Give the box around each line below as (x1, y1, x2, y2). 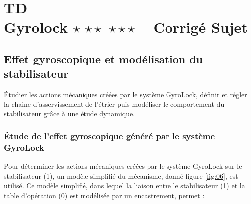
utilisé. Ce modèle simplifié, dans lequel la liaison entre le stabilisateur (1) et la (4, 180, 245, 191)
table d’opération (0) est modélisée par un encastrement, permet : (4, 190, 205, 200)
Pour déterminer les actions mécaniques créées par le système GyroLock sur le (4, 161, 242, 171)
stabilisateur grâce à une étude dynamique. (4, 108, 135, 119)
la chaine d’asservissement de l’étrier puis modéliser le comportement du (4, 99, 225, 109)
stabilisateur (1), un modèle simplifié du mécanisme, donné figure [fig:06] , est (4, 170, 238, 181)
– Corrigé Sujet (140, 17, 248, 37)
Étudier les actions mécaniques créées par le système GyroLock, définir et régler (4, 89, 247, 100)
